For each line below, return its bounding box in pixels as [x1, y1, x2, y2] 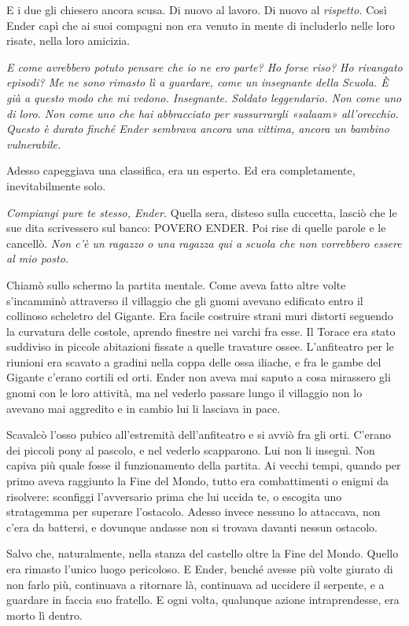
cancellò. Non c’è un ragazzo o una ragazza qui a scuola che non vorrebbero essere [6, 234, 402, 251]
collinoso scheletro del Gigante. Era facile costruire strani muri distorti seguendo [6, 307, 393, 324]
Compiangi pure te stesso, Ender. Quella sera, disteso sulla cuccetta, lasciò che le [6, 204, 397, 220]
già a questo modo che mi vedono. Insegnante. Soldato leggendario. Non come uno [6, 89, 402, 105]
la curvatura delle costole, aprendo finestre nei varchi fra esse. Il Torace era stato [6, 322, 396, 339]
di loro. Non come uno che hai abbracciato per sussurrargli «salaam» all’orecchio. [6, 105, 399, 121]
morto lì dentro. [6, 606, 83, 623]
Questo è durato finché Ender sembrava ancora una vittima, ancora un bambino [6, 120, 390, 137]
